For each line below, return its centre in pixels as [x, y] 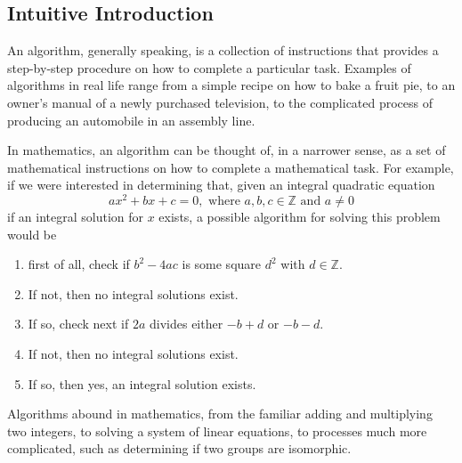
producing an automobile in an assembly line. [131, 120]
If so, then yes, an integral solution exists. [142, 383]
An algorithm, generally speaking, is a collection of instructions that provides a [223, 50]
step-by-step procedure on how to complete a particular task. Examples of [209, 67]
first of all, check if [79, 264]
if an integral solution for [76, 217]
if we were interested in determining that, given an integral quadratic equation [221, 185]
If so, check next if [78, 324]
